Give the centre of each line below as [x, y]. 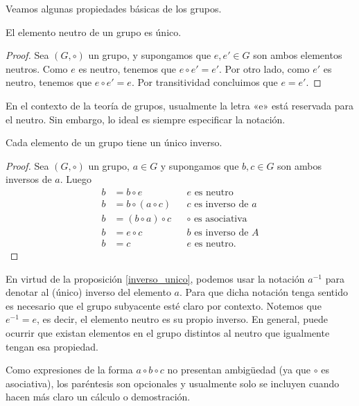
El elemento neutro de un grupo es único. [94, 32]
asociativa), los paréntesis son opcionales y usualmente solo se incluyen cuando [173, 383]
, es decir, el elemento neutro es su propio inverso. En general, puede [182, 319]
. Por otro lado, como [264, 68]
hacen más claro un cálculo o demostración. [98, 397]
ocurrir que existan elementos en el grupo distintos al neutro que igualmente [168, 333]
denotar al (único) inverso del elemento [88, 292]
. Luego [76, 179]
